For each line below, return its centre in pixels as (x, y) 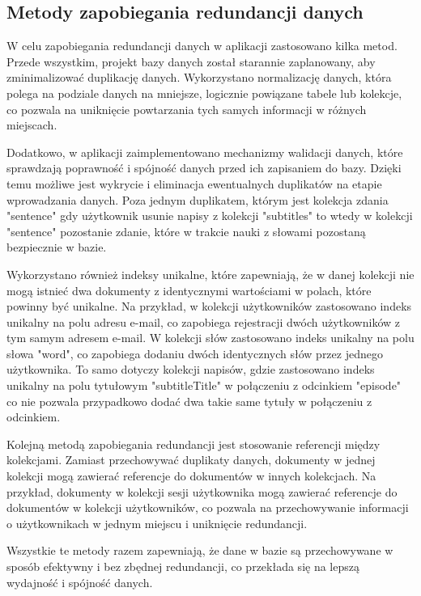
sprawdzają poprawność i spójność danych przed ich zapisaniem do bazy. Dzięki (204, 168)
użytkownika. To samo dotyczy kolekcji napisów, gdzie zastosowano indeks (191, 369)
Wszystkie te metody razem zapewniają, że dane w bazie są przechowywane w (200, 550)
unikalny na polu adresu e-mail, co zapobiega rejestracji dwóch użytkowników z (203, 321)
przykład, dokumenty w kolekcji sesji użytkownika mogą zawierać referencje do (202, 491)
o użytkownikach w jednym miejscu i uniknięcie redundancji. (157, 523)
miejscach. (32, 125)
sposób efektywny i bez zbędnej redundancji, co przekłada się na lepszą (183, 566)
